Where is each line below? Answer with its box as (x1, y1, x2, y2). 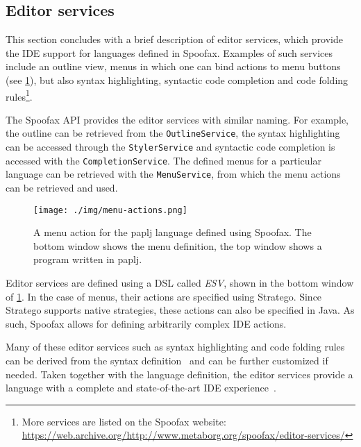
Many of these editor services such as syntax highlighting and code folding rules (6, 339, 345, 354)
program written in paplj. (33, 252, 142, 267)
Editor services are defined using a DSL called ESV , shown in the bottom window (6, 276, 354, 290)
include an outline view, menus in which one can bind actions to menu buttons (6, 59, 341, 74)
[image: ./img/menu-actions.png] (33, 205, 187, 215)
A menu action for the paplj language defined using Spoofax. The (33, 225, 312, 239)
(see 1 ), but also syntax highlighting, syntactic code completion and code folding (6, 72, 349, 87)
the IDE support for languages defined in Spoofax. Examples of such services (6, 45, 333, 60)
